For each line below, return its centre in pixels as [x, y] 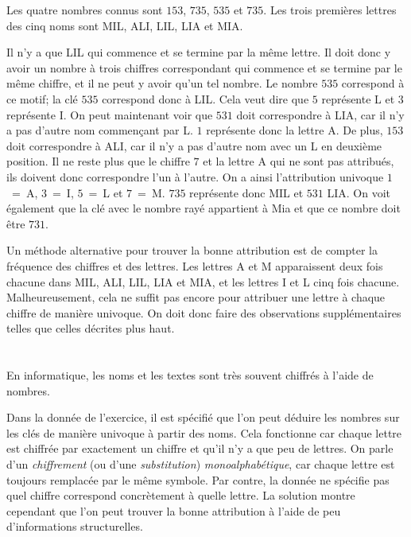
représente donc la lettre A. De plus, [295, 130]
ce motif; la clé [42, 98]
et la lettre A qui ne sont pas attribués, [299, 161]
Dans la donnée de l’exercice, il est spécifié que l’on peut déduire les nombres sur [203, 417]
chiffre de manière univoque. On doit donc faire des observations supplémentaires [204, 312]
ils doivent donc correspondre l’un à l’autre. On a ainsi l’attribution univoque [195, 176]
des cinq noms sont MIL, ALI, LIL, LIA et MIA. [125, 25]
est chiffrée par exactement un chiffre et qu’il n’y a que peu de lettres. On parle [200, 448]
